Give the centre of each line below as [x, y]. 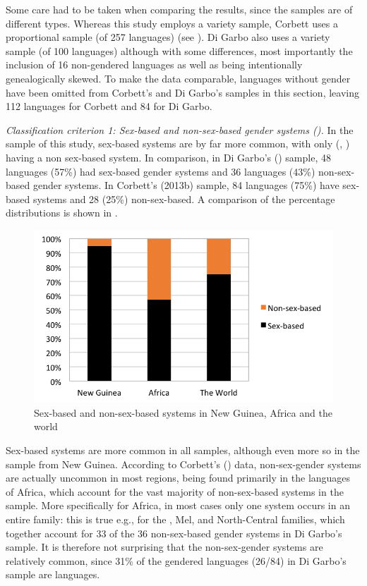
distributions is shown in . [62, 213]
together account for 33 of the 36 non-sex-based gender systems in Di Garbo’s [174, 533]
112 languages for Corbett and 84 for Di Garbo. [109, 106]
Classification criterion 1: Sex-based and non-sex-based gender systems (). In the [180, 129]
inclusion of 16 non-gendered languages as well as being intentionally [154, 65]
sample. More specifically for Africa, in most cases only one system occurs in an [178, 505]
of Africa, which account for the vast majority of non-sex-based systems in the [175, 491]
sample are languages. [53, 574]
